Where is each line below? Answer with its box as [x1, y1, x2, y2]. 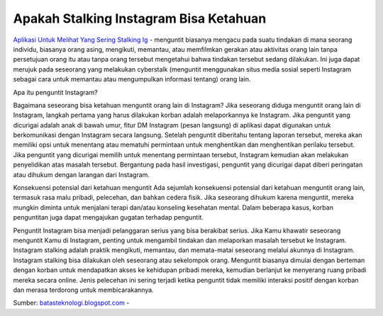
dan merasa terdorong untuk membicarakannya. [13, 286, 154, 294]
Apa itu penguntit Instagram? [13, 88, 99, 96]
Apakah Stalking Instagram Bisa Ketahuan [13, 11, 267, 26]
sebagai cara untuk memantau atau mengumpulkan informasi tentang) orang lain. [13, 75, 251, 84]
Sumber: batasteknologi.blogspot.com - [13, 298, 130, 307]
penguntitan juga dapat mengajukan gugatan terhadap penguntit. [13, 213, 204, 222]
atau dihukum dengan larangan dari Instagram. [13, 170, 150, 179]
